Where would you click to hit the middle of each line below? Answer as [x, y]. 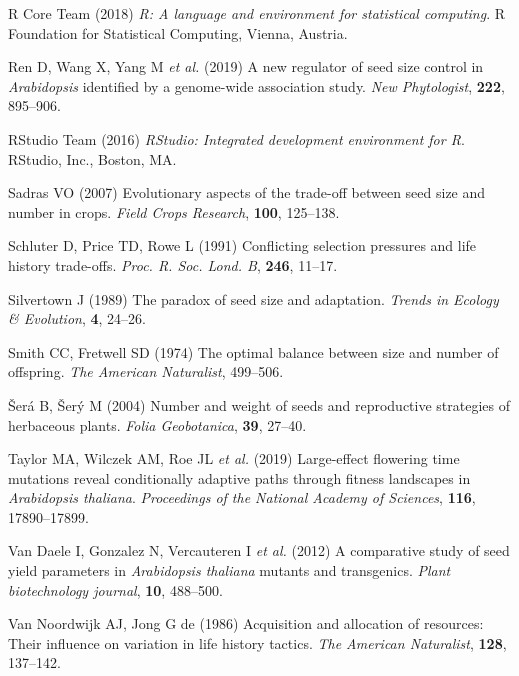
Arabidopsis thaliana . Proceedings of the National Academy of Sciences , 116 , [242, 497]
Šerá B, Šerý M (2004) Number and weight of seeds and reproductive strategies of [259, 404]
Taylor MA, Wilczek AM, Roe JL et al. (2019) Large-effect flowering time [234, 458]
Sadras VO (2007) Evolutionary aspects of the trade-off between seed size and [247, 192]
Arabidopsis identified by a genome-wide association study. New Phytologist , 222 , [256, 85]
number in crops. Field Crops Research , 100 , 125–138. [174, 211]
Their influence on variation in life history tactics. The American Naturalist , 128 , [257, 642]
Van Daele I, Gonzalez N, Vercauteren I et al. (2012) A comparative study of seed [259, 550]
